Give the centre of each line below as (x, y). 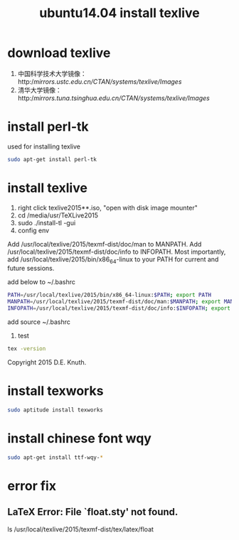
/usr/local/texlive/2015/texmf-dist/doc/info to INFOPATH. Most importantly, (117, 252)
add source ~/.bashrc (39, 322)
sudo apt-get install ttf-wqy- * (55, 457)
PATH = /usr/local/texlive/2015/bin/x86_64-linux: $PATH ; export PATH (110, 295)
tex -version (27, 349)
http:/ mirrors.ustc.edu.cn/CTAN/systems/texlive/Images (100, 81)
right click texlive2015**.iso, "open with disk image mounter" (107, 207)
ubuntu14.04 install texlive (119, 13)
